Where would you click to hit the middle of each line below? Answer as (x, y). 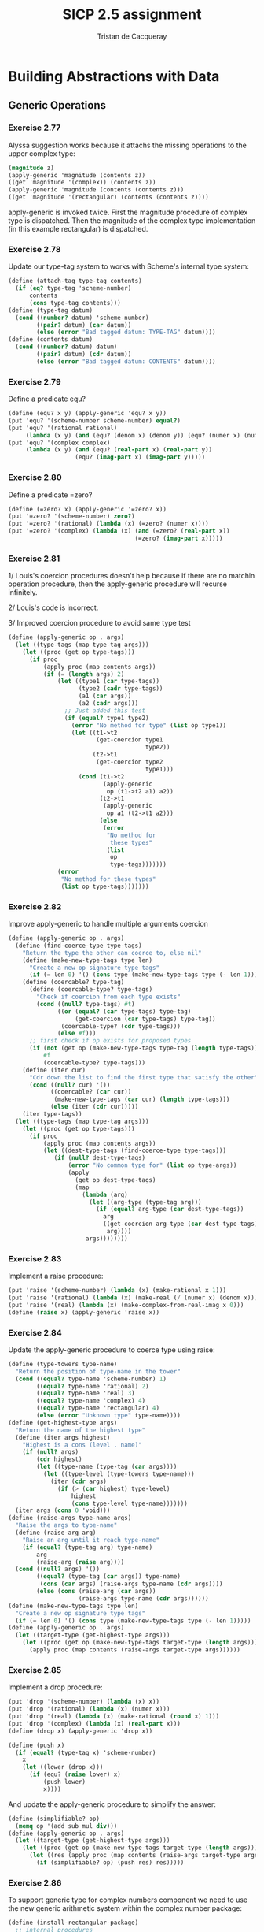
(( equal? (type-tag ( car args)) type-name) (108, 1577)
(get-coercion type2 (129, 762)
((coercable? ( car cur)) (91, 1092)
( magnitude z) (31, 168)
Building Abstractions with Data (114, 76)
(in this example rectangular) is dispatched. (78, 229)
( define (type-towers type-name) (63, 1364)
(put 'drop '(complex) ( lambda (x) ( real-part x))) (94, 1723)
